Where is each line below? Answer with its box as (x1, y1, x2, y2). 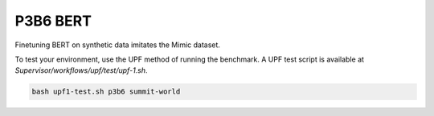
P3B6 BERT (14, 12, 92, 30)
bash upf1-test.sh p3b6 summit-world (31, 87, 181, 96)
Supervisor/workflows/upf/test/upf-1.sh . (14, 66, 148, 75)
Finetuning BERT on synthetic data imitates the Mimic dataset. (14, 40, 221, 50)
